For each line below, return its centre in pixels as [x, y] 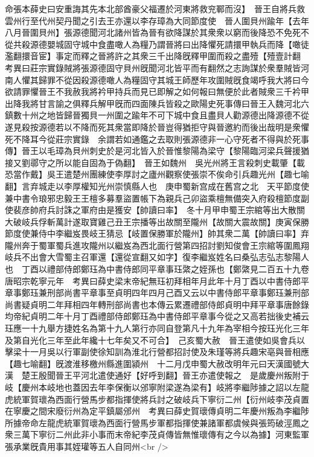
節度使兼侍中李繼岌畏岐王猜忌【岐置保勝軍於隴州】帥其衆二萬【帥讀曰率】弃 [157, 233]
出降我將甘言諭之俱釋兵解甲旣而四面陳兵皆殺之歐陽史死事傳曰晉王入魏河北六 [157, 103]
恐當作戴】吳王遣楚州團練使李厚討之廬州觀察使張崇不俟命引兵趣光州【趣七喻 [157, 174]
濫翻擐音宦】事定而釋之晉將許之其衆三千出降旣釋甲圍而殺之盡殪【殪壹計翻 [153, 56]
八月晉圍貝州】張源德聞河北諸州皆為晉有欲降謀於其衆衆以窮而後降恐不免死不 [157, 32]
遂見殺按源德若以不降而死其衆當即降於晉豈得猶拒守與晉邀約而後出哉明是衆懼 [157, 126]
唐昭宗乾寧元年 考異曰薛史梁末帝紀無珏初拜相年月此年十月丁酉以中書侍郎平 [157, 280]
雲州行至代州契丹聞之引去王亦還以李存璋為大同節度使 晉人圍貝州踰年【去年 [157, 20]
